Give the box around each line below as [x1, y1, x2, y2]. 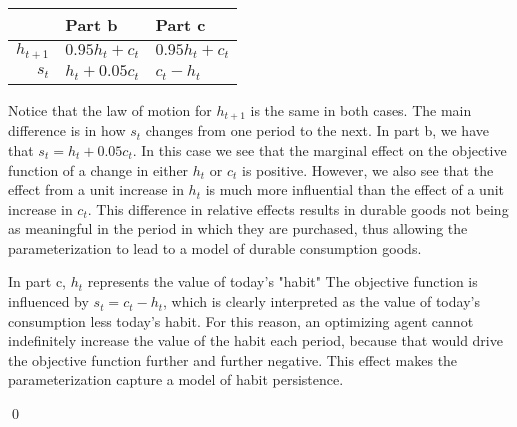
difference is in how [8, 120, 126, 141]
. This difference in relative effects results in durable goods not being [87, 198, 509, 219]
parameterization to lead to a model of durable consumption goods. [8, 237, 422, 258]
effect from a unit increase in [8, 179, 184, 200]
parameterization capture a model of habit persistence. [8, 369, 344, 390]
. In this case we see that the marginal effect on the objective [132, 139, 507, 160]
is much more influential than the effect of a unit [205, 179, 505, 200]
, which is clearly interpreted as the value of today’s [163, 291, 480, 312]
